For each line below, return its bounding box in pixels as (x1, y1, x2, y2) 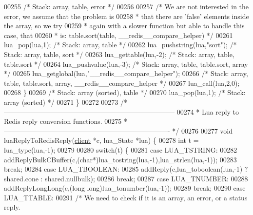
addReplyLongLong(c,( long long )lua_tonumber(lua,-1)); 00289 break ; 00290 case (4, 183, 246, 193)
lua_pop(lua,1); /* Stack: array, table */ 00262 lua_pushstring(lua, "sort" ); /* (4, 39, 237, 50)
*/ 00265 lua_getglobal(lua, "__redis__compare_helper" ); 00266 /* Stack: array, (4, 68, 248, 78)
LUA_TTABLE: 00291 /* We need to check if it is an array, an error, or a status (4, 192, 248, 202)
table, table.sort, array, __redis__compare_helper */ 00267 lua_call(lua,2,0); (4, 78, 240, 88)
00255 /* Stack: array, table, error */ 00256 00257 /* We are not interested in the (4, 1, 249, 11)
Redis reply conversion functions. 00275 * (4, 116, 127, 126)
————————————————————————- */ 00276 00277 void (4, 125, 233, 136)
